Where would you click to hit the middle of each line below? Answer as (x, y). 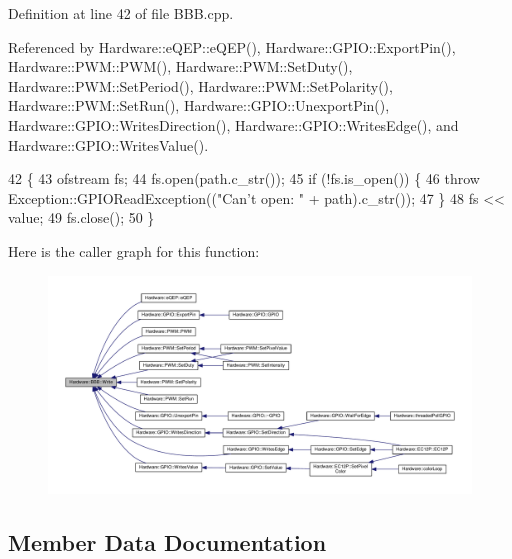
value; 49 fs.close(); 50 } (81, 217)
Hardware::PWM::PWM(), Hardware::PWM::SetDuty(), (180, 66)
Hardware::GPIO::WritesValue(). (108, 144)
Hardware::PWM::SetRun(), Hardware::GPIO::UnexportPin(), (199, 105)
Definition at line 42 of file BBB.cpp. (121, 13)
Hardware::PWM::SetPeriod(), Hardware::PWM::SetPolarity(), (200, 85)
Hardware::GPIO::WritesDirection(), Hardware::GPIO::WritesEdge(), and (233, 124)
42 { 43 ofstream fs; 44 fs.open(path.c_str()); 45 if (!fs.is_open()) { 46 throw (244, 178)
